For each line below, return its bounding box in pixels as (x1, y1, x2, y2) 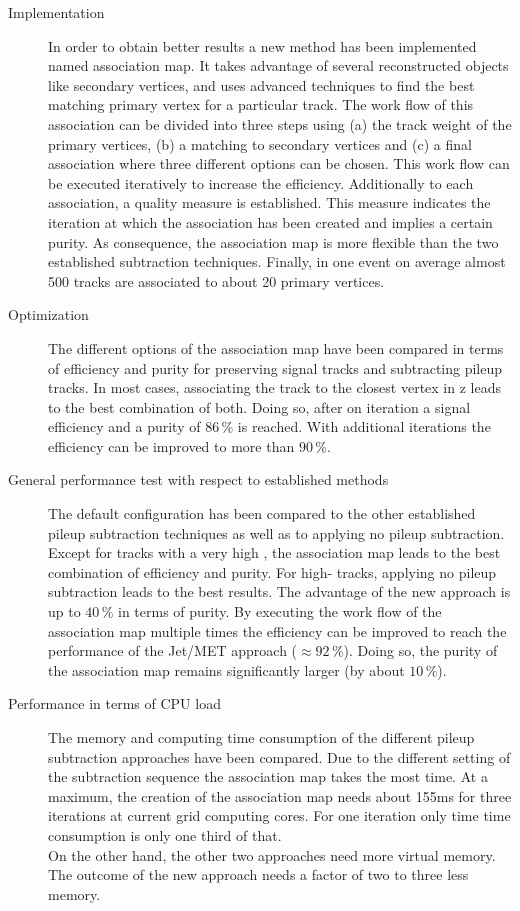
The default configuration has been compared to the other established (48, 503, 476, 524)
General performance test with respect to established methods (8, 469, 389, 490)
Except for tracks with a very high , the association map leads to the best (48, 542, 501, 563)
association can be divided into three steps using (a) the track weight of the (48, 113, 512, 134)
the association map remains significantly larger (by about (48, 659, 405, 680)
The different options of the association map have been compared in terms (48, 337, 504, 358)
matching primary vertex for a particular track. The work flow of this (48, 94, 474, 115)
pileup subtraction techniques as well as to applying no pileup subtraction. (48, 522, 505, 543)
